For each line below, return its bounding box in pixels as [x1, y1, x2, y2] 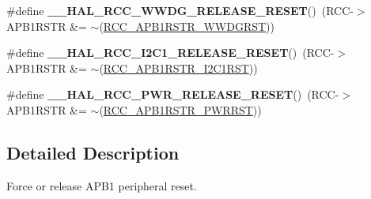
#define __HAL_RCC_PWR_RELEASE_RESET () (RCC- [6, 86, 339, 103]
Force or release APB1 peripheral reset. [6, 177, 197, 193]
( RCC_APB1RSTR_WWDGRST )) [99, 17, 274, 34]
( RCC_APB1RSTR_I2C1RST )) [99, 59, 258, 76]
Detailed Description [6, 140, 180, 164]
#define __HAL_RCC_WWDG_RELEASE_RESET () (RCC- [6, 2, 354, 18]
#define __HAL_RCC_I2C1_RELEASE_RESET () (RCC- [6, 44, 335, 61]
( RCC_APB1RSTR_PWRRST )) [99, 101, 262, 118]
